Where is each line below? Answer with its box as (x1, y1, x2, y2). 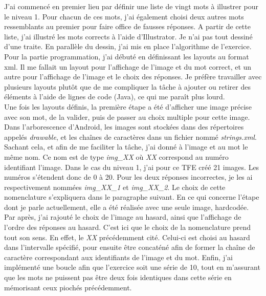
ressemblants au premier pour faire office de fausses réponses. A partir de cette (4, 21, 251, 32)
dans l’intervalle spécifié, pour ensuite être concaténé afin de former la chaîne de (4, 242, 255, 252)
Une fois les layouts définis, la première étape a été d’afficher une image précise (4, 101, 252, 112)
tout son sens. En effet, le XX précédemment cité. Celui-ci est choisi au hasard (4, 231, 250, 242)
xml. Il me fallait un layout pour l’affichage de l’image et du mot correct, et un (4, 61, 252, 72)
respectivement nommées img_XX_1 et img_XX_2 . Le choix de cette (4, 181, 226, 192)
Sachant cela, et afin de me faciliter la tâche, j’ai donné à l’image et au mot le (4, 141, 248, 152)
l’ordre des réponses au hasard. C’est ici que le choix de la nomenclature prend (4, 222, 251, 232)
